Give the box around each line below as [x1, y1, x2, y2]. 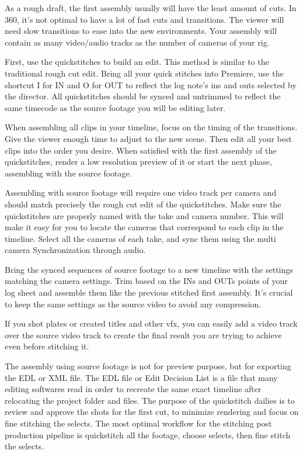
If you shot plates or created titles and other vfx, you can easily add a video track [5, 317, 298, 330]
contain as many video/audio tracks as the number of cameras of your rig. [5, 36, 270, 48]
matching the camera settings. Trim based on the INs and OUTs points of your [5, 275, 288, 287]
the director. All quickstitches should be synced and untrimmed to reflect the [5, 90, 281, 102]
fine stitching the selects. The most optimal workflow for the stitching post [5, 417, 272, 429]
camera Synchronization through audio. [5, 244, 146, 256]
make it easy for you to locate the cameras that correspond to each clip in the [5, 221, 284, 233]
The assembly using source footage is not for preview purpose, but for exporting [5, 360, 291, 372]
